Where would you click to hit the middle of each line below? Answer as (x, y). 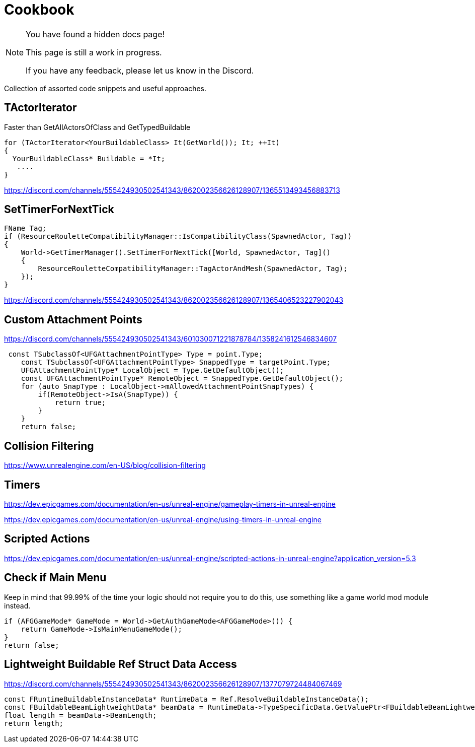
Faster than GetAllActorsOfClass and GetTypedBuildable (97, 127)
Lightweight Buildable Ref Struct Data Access (121, 664)
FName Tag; (25, 228)
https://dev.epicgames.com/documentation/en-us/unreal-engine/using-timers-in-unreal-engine (163, 519)
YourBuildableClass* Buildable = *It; (89, 158)
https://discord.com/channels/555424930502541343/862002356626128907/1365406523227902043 (174, 300)
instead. (17, 605)
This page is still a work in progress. (94, 52)
